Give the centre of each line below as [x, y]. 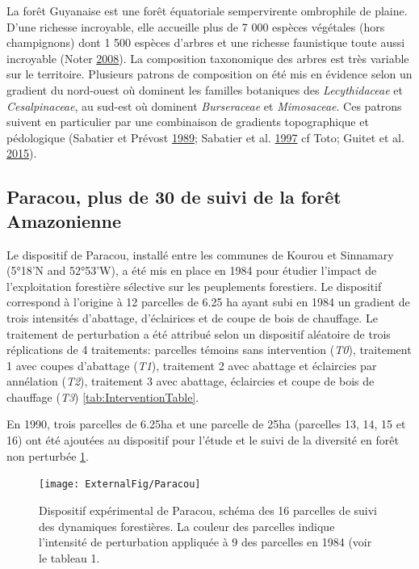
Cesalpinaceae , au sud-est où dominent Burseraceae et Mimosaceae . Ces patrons [204, 105]
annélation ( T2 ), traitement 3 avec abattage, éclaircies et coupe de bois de [191, 381]
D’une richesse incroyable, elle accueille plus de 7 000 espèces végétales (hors [196, 26]
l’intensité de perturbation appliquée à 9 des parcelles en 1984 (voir [205, 542]
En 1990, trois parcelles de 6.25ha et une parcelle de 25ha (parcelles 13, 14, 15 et [206, 424]
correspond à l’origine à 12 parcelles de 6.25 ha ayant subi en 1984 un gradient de [208, 302]
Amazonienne [64, 220]
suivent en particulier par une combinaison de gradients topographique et [188, 122]
